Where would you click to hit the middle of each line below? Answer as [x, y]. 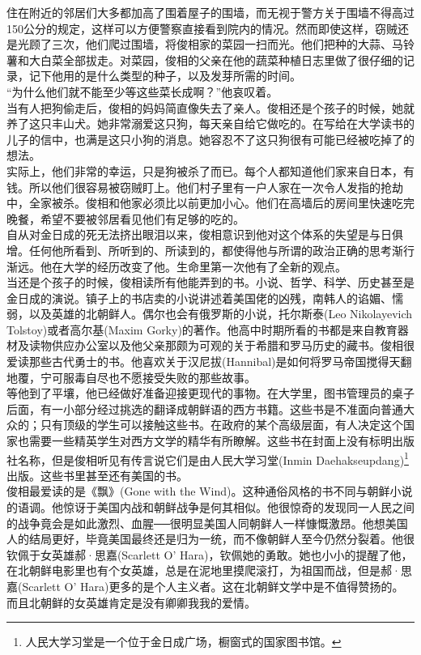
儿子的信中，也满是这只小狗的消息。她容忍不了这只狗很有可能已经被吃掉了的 [210, 139]
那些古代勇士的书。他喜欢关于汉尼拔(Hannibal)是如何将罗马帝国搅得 [209, 362]
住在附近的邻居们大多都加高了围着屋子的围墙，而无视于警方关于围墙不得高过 [210, 12]
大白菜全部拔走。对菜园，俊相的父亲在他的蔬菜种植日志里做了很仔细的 [216, 60]
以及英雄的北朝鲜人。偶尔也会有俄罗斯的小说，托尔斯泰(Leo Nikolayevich [221, 314]
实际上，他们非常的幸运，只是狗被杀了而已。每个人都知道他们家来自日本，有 [210, 170]
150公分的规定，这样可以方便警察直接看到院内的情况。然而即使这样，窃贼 [202, 28]
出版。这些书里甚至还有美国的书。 [97, 475]
